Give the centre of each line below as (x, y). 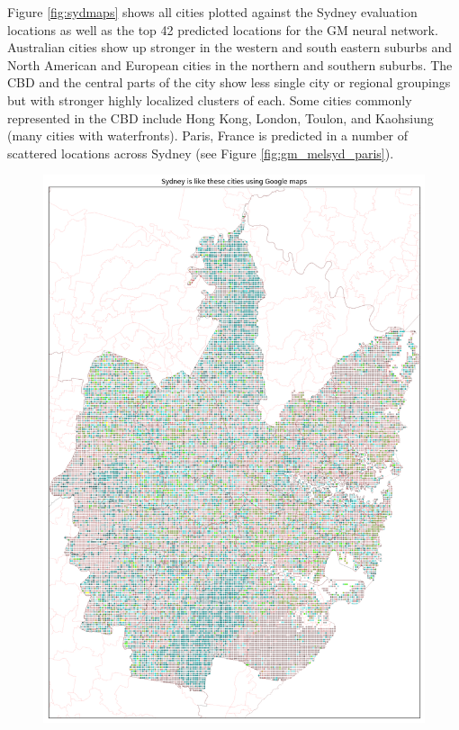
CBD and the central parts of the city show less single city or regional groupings (229, 82)
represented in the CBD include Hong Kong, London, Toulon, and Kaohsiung (220, 117)
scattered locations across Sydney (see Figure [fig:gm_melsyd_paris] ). (201, 153)
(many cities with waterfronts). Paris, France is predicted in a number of (208, 135)
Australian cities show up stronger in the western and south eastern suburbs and (230, 47)
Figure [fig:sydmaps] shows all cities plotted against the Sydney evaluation (212, 12)
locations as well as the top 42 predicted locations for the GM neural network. (223, 29)
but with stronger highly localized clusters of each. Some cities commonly (210, 99)
